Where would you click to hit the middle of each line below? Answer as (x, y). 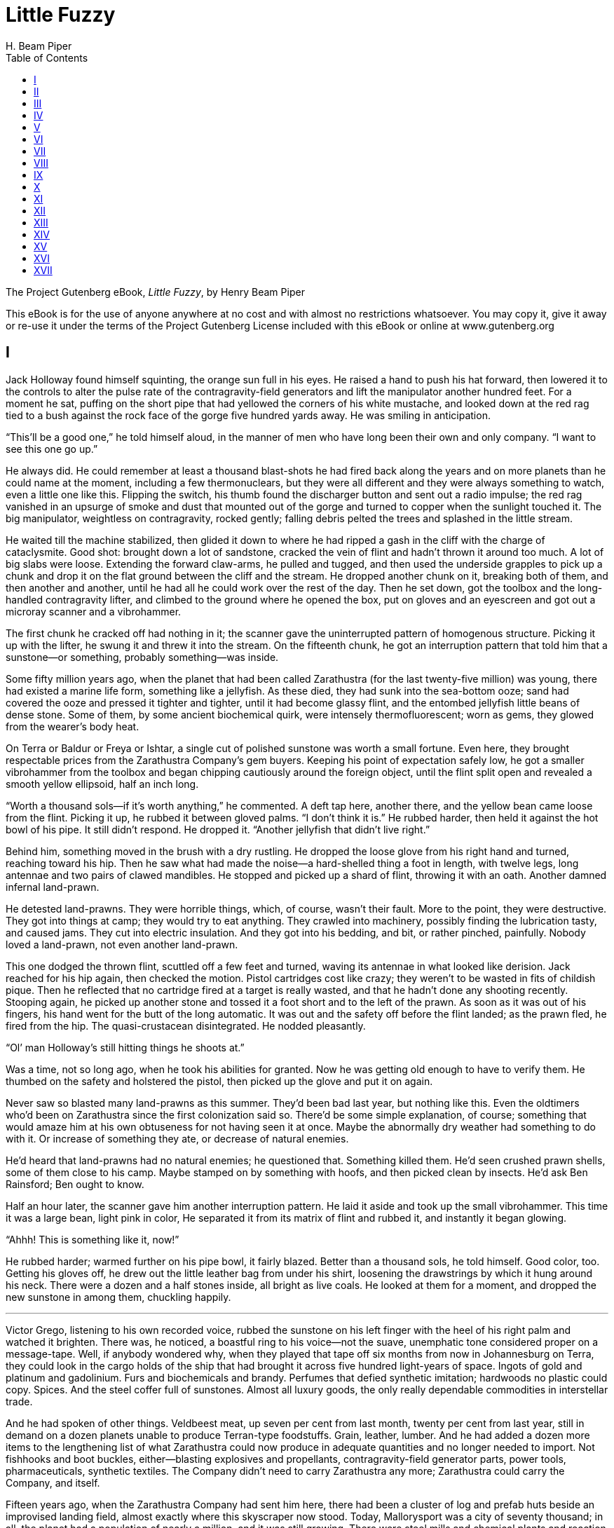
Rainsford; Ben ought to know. (75, 1184)
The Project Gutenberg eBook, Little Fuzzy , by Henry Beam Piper (155, 292)
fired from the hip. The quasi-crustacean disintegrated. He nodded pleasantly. (186, 1025)
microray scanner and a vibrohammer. (94, 611)
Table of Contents (47, 57)
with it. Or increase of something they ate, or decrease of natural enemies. (177, 1138)
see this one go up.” (52, 449)
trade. (19, 1401)
